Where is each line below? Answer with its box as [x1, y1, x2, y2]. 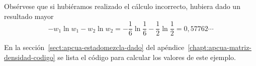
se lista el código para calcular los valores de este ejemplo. [57, 51, 236, 62]
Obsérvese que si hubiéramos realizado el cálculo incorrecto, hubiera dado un [4, 1, 240, 11]
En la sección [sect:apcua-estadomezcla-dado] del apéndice [4, 42, 185, 52]
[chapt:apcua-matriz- [188, 42, 252, 52]
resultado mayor [4, 10, 54, 21]
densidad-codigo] [4, 51, 55, 62]
